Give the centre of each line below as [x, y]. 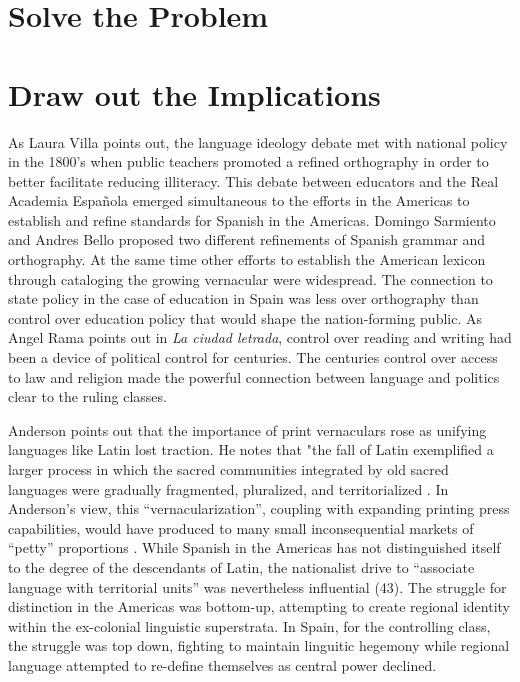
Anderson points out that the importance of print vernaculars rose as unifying [247, 429]
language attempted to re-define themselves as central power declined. [222, 664]
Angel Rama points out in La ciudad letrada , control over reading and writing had [260, 337]
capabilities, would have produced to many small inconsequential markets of [241, 527]
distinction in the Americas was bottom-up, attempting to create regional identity [259, 606]
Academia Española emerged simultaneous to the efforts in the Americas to [239, 200]
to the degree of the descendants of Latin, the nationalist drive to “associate [241, 566]
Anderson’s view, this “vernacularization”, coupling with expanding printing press [259, 508]
